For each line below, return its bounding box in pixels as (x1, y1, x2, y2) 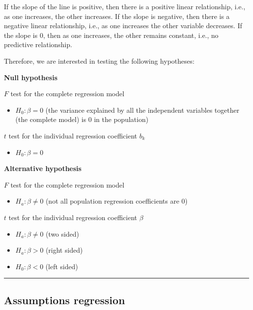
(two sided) (45, 228, 79, 239)
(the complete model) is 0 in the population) (15, 114, 148, 124)
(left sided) (45, 261, 78, 271)
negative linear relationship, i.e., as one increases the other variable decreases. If (4, 20, 242, 31)
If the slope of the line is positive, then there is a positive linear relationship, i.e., (4, 1, 246, 11)
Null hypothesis (4, 72, 58, 82)
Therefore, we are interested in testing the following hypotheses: (4, 55, 195, 66)
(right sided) (45, 245, 83, 255)
